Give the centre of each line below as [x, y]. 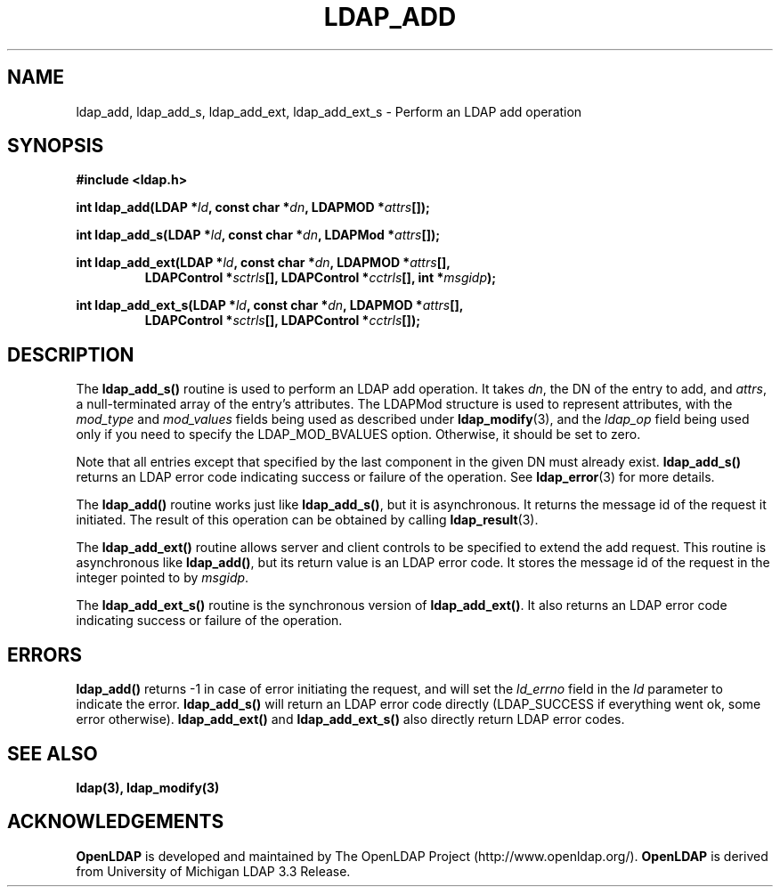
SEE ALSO [53, 753]
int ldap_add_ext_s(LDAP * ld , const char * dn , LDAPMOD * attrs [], [270, 305]
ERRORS [45, 654]
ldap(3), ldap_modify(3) [148, 787]
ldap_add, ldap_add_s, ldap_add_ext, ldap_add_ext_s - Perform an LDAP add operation [329, 111]
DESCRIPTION [71, 354]
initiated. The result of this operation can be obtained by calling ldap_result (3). [307, 520]
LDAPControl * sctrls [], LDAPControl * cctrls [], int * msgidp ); [321, 278]
